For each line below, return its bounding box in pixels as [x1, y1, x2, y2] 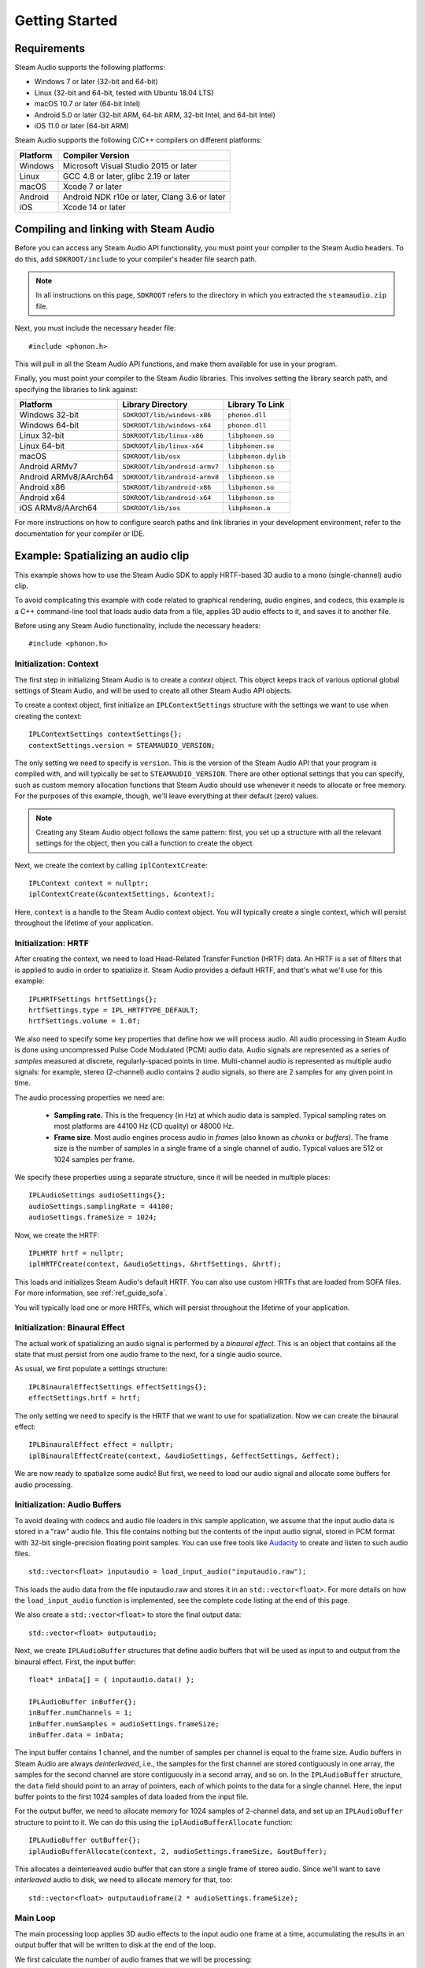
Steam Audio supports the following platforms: [14, 63, 165, 72]
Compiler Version [62, 150, 130, 161]
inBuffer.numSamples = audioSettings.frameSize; [28, 1719, 220, 1728]
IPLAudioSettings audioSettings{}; [28, 1191, 166, 1200]
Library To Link [227, 399, 285, 410]
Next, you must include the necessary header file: [14, 324, 176, 333]
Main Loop [14, 1913, 56, 1924]
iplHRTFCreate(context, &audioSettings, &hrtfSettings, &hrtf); [28, 1260, 283, 1269]
